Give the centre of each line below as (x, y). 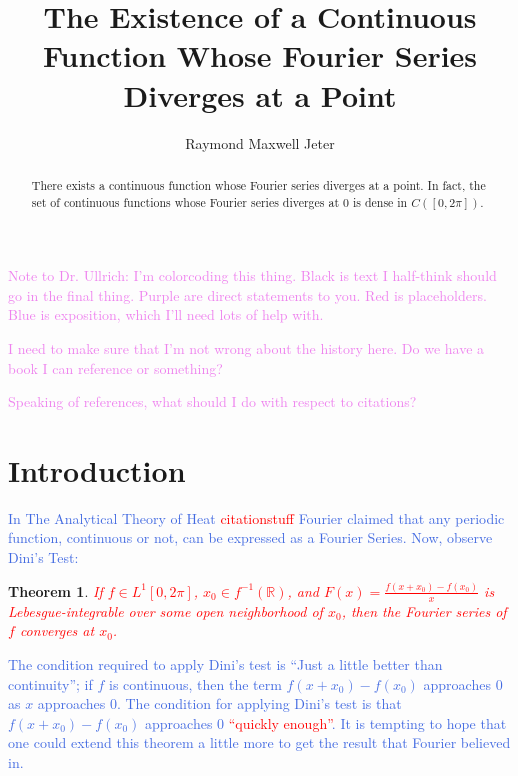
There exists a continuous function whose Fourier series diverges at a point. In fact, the (258, 184)
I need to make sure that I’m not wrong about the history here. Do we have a (246, 347)
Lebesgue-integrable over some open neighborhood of (165, 610)
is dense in (380, 201)
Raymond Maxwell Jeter (260, 142)
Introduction (97, 469)
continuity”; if (50, 683)
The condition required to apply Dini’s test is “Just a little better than (225, 664)
